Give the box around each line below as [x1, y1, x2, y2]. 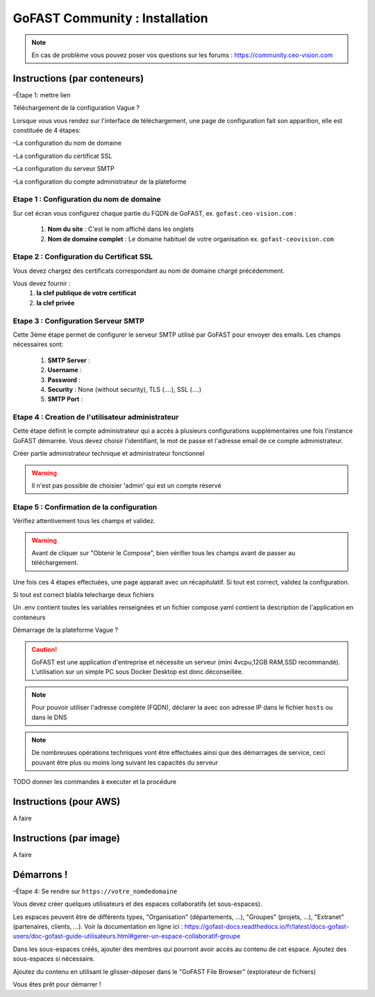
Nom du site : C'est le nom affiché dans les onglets [47, 225, 194, 233]
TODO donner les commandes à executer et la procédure [12, 778, 177, 786]
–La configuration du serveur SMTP [12, 164, 115, 173]
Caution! [31, 645, 58, 653]
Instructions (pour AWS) [12, 795, 121, 807]
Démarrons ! [12, 868, 68, 880]
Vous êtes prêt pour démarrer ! [12, 980, 101, 989]
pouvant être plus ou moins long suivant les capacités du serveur [31, 758, 219, 767]
